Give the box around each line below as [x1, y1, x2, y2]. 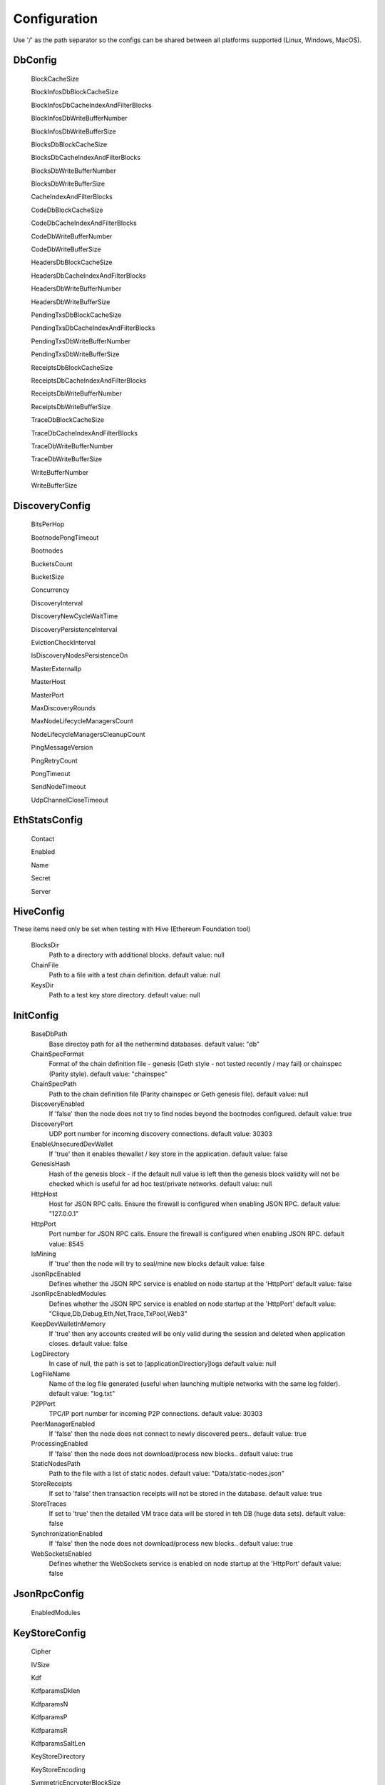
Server [31, 887, 51, 895]
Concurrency [31, 585, 70, 594]
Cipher [31, 1647, 51, 1656]
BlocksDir [31, 940, 60, 949]
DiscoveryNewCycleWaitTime [31, 612, 118, 620]
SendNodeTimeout [31, 783, 86, 791]
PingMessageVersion [31, 743, 93, 752]
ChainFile [31, 960, 59, 969]
